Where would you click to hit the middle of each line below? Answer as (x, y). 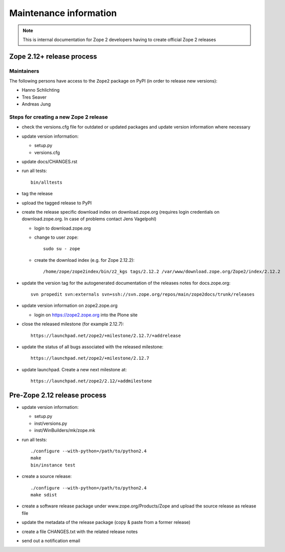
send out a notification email (51, 540)
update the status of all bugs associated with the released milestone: (92, 347)
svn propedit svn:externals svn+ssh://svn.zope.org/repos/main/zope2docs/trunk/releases (143, 295)
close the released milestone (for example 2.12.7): (73, 324)
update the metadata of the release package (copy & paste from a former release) (106, 522)
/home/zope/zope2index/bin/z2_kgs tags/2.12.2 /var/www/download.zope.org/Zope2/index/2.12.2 (162, 272)
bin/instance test (53, 465)
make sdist (44, 495)
